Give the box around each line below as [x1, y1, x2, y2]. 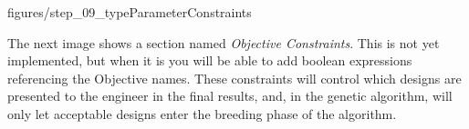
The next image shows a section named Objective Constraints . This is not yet [7, 33, 440, 52]
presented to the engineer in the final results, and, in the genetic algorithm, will [7, 86, 453, 105]
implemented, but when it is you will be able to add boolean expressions [7, 51, 412, 70]
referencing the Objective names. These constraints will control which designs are [7, 68, 462, 87]
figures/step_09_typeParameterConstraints [7, 3, 252, 21]
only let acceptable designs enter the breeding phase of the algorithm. [7, 104, 397, 123]
